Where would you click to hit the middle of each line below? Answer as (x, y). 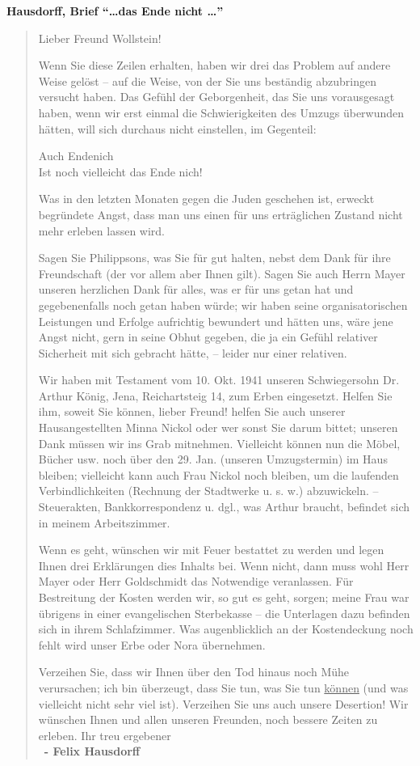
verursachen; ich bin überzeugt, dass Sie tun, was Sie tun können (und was (223, 687)
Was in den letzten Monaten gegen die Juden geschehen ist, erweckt (206, 199)
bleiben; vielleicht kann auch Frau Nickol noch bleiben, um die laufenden (218, 474)
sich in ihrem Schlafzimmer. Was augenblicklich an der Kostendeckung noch (226, 629)
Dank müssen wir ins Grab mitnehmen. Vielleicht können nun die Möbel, (219, 443)
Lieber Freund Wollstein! (100, 38)
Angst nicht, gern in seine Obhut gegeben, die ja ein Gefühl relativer (208, 337)
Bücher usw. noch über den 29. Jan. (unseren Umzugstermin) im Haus (213, 459)
